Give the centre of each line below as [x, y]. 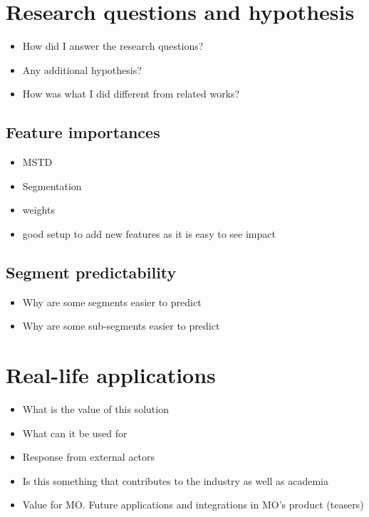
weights [38, 210]
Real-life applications [111, 375]
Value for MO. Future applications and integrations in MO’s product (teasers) [193, 505]
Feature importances [83, 132]
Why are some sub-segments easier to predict [121, 326]
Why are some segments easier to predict [112, 302]
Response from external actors [89, 457]
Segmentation [52, 186]
